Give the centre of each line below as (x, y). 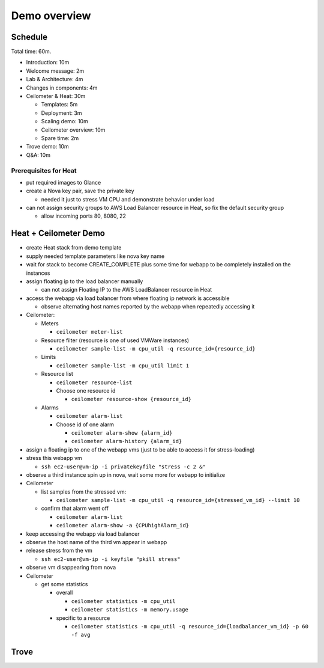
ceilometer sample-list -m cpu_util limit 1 (123, 366)
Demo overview (51, 16)
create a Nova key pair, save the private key (80, 191)
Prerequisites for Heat (44, 170)
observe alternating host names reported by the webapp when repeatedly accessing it (148, 307)
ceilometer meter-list (89, 332)
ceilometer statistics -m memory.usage (130, 610)
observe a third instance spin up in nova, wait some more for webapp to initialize (125, 474)
